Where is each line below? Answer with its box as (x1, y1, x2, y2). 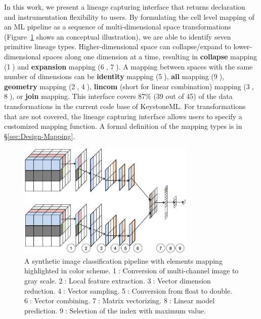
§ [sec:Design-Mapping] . (4, 130, 75, 141)
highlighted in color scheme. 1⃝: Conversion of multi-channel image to (24, 265, 239, 276)
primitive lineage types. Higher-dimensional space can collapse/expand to (4, 41, 231, 52)
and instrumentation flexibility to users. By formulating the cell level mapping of (4, 11, 254, 22)
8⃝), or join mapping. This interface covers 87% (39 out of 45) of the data (4, 91, 233, 101)
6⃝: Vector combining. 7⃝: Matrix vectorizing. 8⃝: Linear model (24, 295, 215, 306)
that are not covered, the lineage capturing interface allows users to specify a (4, 111, 242, 121)
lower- (233, 41, 252, 52)
